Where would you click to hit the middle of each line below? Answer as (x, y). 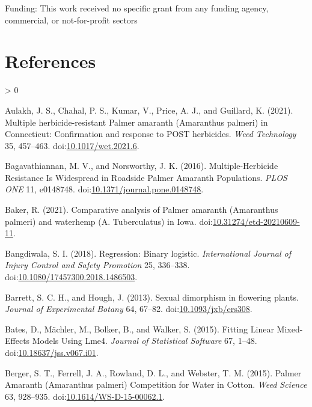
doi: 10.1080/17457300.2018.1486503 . (71, 277)
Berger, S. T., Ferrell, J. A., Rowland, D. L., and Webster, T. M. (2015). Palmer (153, 372)
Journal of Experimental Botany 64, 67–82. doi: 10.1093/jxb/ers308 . (129, 309)
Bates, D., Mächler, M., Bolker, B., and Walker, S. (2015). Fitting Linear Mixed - (154, 329)
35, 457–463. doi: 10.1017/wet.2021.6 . (72, 145)
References (50, 61)
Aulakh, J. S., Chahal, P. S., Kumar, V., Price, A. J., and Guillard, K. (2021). (149, 110)
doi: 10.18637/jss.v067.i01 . (52, 352)
